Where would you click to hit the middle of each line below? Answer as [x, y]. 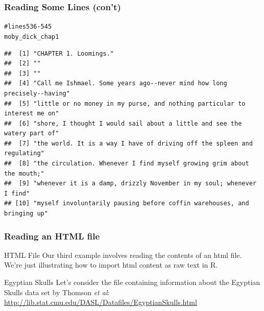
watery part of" [32, 134]
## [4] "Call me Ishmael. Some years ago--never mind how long [116, 83]
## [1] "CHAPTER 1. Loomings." [59, 53]
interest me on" [32, 114]
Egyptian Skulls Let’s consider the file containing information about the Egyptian [132, 282]
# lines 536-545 [28, 27]
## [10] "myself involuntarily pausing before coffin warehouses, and [127, 204]
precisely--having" [37, 93]
